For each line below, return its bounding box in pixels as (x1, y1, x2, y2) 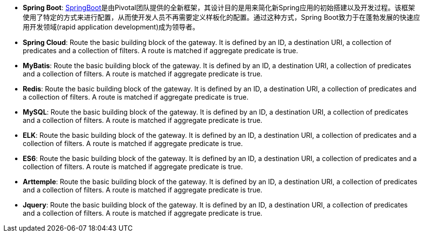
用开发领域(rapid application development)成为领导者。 (23, 23, 200, 31)
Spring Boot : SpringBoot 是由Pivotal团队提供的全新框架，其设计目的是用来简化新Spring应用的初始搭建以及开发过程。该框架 (23, 3, 415, 12)
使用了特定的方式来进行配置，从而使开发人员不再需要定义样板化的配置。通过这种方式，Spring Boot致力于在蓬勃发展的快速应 (23, 13, 420, 21)
